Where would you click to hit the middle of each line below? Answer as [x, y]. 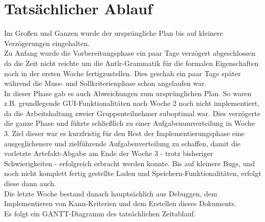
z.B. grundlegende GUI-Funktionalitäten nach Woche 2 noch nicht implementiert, [132, 103]
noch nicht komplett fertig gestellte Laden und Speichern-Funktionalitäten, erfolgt [133, 173]
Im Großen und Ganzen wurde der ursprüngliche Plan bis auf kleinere [114, 33]
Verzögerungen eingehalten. [47, 43]
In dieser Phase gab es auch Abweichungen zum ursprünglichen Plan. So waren [128, 93]
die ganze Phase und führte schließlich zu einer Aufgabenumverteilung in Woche [130, 123]
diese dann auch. [30, 183]
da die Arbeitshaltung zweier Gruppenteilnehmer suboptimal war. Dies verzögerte [132, 113]
